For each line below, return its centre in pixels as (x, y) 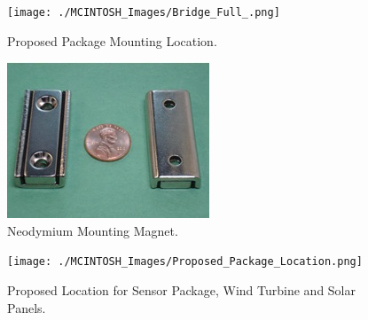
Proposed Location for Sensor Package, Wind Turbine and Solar (181, 290)
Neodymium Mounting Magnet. (93, 230)
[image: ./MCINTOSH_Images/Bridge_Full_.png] (144, 12)
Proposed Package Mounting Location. (112, 40)
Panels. (27, 307)
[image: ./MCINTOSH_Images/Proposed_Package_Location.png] (185, 262)
